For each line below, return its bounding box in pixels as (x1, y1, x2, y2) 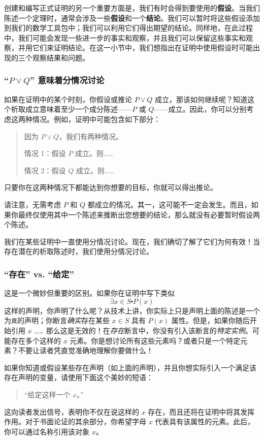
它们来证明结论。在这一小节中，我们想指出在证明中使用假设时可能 (32, 42, 253, 53)
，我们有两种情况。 (59, 131, 123, 141)
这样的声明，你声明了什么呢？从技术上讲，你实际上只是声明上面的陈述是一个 (4, 305, 260, 316)
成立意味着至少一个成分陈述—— (25, 104, 132, 114)
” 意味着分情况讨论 (29, 74, 105, 86)
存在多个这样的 (11, 335, 61, 345)
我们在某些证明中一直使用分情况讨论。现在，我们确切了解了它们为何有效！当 (4, 236, 260, 246)
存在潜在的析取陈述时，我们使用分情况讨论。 (4, 246, 153, 257)
